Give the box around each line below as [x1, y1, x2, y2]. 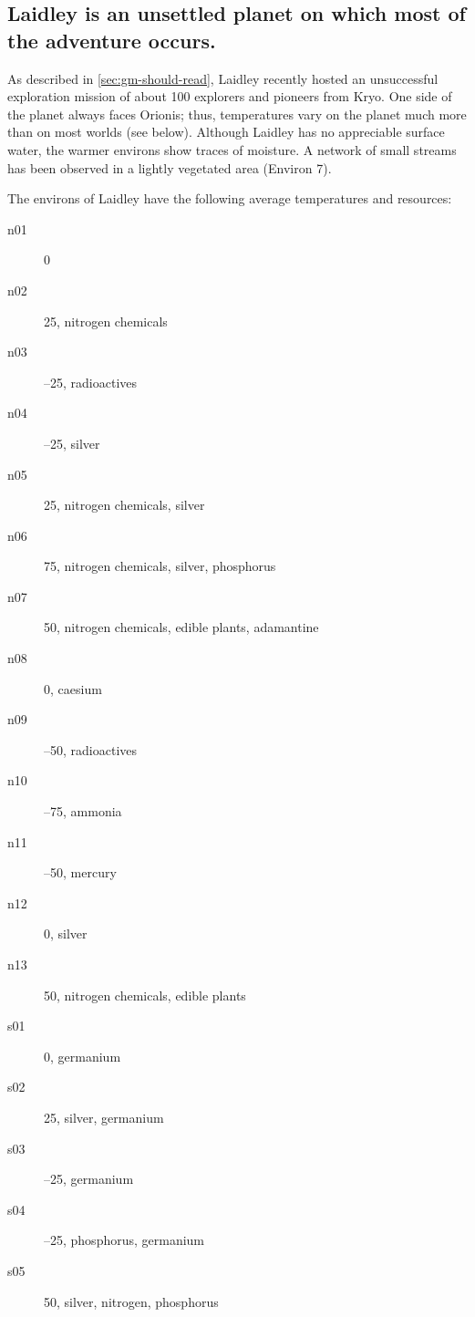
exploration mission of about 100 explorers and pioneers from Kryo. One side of [7, 87, 452, 106]
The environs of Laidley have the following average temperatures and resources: [7, 189, 452, 208]
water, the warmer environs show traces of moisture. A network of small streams [7, 140, 457, 159]
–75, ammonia [44, 802, 122, 821]
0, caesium [44, 679, 102, 698]
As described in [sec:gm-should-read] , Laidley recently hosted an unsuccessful [7, 68, 439, 88]
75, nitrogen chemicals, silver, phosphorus [44, 556, 276, 576]
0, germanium [44, 1046, 121, 1065]
